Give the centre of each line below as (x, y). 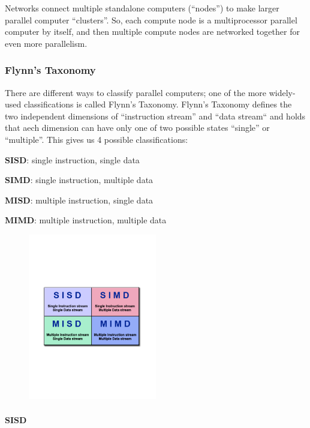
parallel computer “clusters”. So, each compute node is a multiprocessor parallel (151, 20)
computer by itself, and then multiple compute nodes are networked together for (152, 32)
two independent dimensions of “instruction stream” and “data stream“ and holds (155, 116)
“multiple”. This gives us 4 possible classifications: (97, 139)
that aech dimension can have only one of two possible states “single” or (137, 128)
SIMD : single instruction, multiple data (79, 180)
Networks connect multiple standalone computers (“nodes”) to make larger (142, 8)
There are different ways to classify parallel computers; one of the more (136, 92)
